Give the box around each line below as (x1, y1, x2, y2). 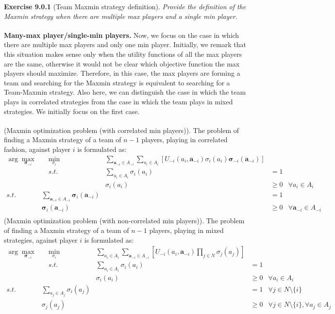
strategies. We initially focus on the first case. (4, 106, 140, 116)
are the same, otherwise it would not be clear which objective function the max (4, 58, 240, 68)
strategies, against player (4, 234, 78, 245)
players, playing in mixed (149, 225, 224, 235)
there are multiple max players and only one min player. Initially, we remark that (4, 39, 246, 50)
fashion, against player (4, 144, 71, 154)
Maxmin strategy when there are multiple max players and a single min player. (4, 11, 237, 21)
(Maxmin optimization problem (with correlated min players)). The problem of (4, 125, 239, 135)
